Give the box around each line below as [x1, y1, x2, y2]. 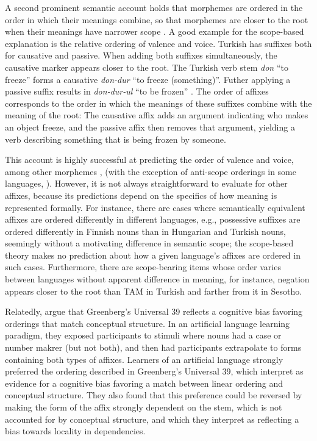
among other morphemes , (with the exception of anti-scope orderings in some [5, 165, 296, 177]
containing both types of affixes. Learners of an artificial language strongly [5, 353, 283, 365]
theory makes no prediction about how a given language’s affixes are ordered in [5, 248, 301, 261]
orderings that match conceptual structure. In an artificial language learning [5, 317, 290, 329]
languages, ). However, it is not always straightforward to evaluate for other [5, 177, 288, 190]
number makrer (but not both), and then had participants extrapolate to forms [5, 341, 302, 354]
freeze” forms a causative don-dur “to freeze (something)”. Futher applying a [5, 73, 291, 85]
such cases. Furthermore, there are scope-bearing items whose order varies [5, 260, 281, 273]
